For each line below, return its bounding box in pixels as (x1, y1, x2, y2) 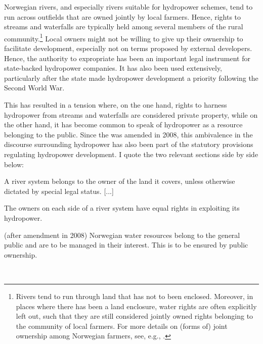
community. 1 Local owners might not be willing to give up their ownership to (4, 31, 243, 43)
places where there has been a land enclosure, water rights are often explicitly (16, 301, 257, 311)
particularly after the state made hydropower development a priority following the (4, 72, 258, 83)
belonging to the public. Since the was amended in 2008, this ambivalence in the (4, 129, 253, 139)
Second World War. (4, 82, 65, 93)
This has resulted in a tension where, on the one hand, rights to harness (4, 100, 227, 110)
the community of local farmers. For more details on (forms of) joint (16, 320, 228, 331)
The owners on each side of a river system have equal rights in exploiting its (4, 203, 240, 213)
